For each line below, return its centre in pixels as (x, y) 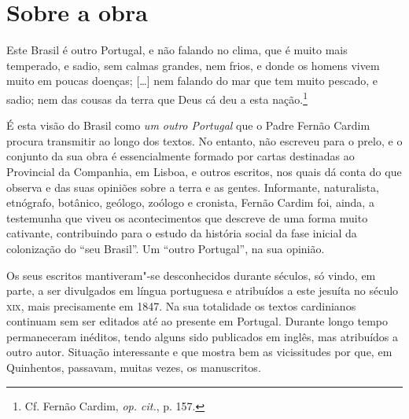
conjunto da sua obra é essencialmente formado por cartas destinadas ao (181, 156)
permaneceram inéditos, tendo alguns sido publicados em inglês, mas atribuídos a (203, 336)
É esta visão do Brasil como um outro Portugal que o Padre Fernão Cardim (188, 125)
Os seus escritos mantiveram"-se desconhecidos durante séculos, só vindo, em (191, 275)
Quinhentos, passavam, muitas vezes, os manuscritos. (134, 368)
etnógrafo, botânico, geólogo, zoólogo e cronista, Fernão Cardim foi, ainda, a (190, 202)
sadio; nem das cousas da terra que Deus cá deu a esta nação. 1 (157, 97)
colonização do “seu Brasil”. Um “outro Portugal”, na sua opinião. (166, 248)
